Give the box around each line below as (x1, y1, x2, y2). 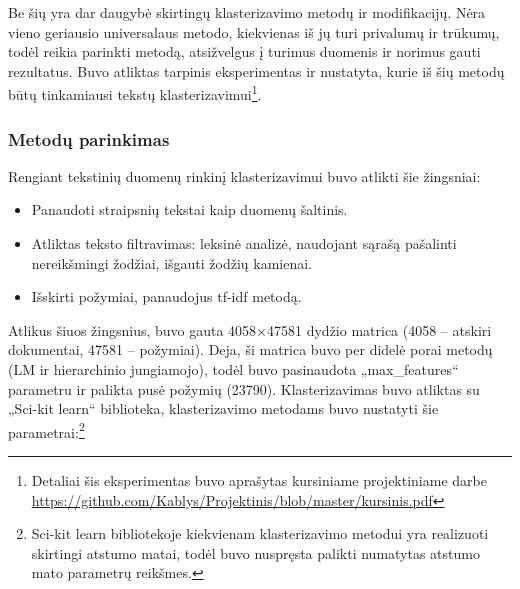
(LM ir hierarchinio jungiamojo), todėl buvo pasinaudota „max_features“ (8, 359, 459, 379)
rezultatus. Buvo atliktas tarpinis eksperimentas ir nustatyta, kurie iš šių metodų (8, 60, 505, 81)
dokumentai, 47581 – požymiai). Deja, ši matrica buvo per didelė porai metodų (8, 339, 493, 360)
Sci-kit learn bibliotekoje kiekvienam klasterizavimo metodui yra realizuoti (31, 523, 489, 544)
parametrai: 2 (8, 418, 85, 442)
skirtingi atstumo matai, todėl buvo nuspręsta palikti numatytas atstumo (31, 542, 480, 563)
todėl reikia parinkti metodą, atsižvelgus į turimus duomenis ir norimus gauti (8, 41, 481, 62)
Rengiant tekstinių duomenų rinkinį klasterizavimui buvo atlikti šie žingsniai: (8, 165, 481, 186)
